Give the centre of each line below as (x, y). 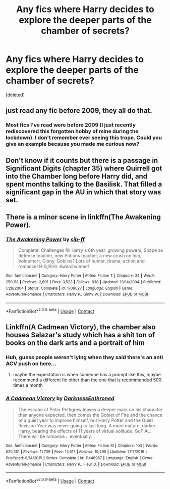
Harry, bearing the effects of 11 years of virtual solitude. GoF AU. (85, 431)
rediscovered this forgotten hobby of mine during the (72, 131)
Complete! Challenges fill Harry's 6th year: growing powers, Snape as (91, 250)
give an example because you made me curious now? (73, 144)
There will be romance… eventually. (55, 436)
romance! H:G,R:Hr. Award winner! (54, 266)
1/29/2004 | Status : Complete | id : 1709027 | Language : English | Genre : (70, 288)
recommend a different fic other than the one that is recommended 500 (87, 380)
